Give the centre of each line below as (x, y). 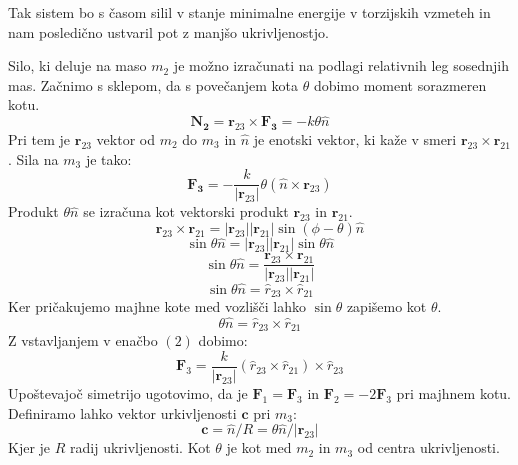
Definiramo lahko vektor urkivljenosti (122, 412)
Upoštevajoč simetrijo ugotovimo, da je (128, 392)
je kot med (259, 447)
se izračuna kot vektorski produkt (186, 211)
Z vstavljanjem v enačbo (83, 340)
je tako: (108, 158)
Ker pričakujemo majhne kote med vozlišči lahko (157, 306)
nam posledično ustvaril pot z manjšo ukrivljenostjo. (168, 31)
